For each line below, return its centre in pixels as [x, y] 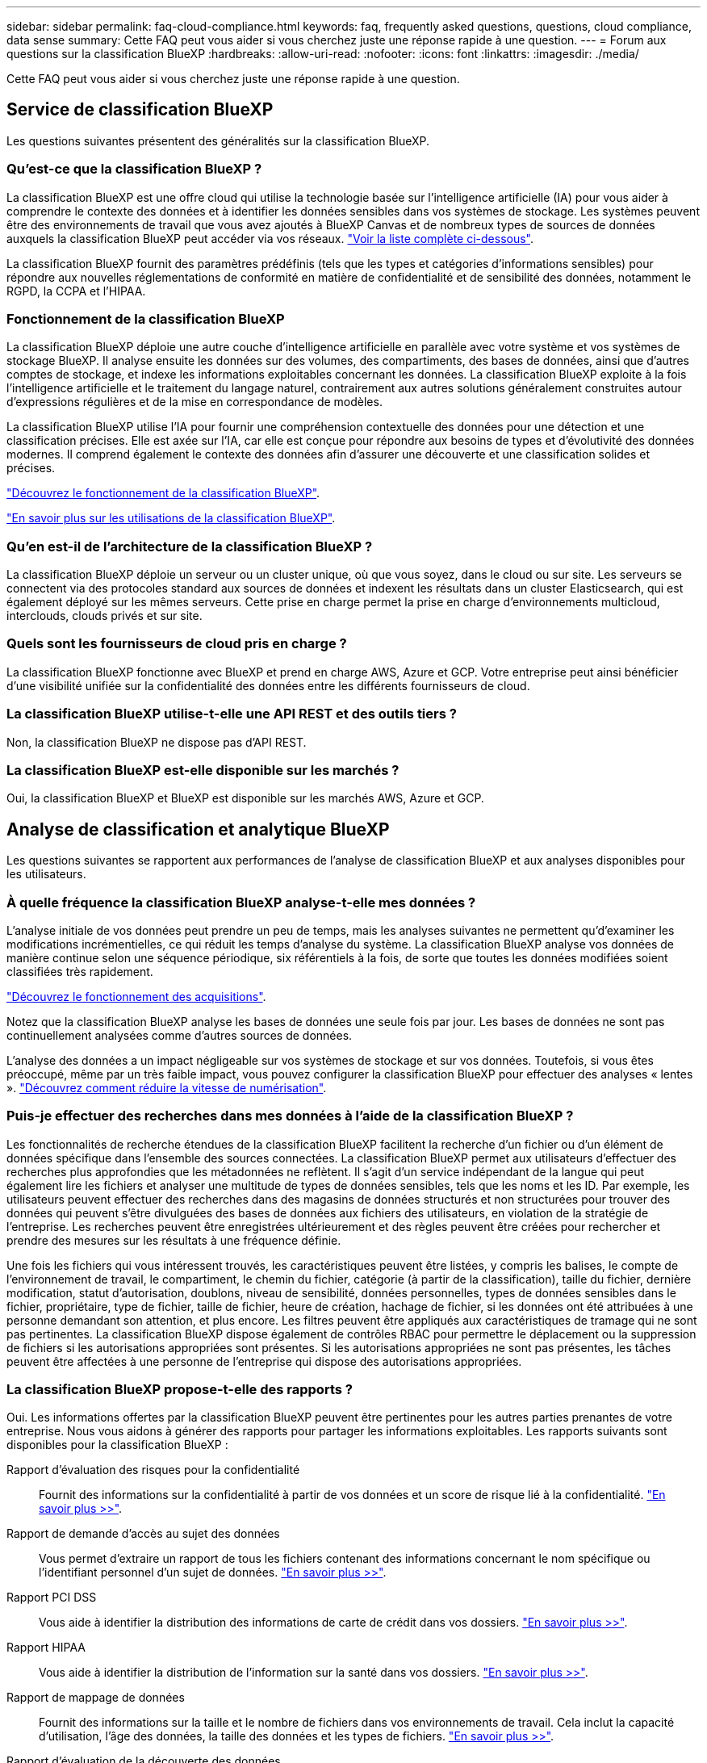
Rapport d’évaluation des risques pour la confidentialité [153, 1470]
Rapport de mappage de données [96, 1698]
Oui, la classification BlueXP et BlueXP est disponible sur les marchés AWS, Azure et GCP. [245, 798]
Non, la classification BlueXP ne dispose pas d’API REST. [157, 742]
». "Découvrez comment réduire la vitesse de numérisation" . [167, 1087]
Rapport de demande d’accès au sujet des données [143, 1534]
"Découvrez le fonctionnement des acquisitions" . [136, 996]
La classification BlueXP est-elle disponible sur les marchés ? [203, 770]
